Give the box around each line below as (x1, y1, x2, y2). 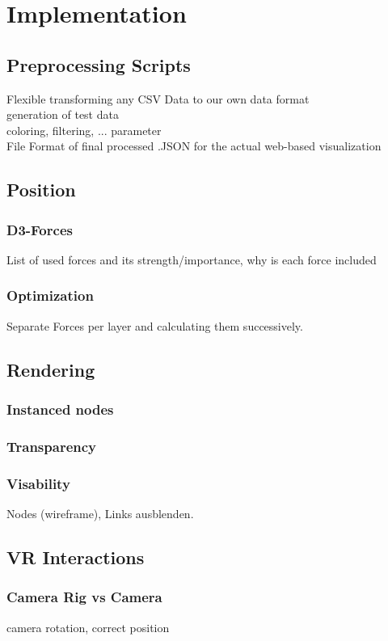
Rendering (6, 356, 95, 382)
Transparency (6, 436, 97, 456)
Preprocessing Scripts (6, 52, 191, 77)
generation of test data (6, 106, 119, 123)
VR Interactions (6, 545, 145, 570)
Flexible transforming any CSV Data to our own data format (6, 90, 310, 107)
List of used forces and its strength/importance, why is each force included (6, 251, 377, 268)
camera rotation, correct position (6, 618, 170, 635)
